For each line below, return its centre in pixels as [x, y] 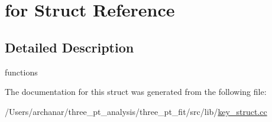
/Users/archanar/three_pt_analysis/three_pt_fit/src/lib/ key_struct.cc [136, 111]
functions [21, 72]
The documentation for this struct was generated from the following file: [136, 92]
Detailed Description [69, 47]
